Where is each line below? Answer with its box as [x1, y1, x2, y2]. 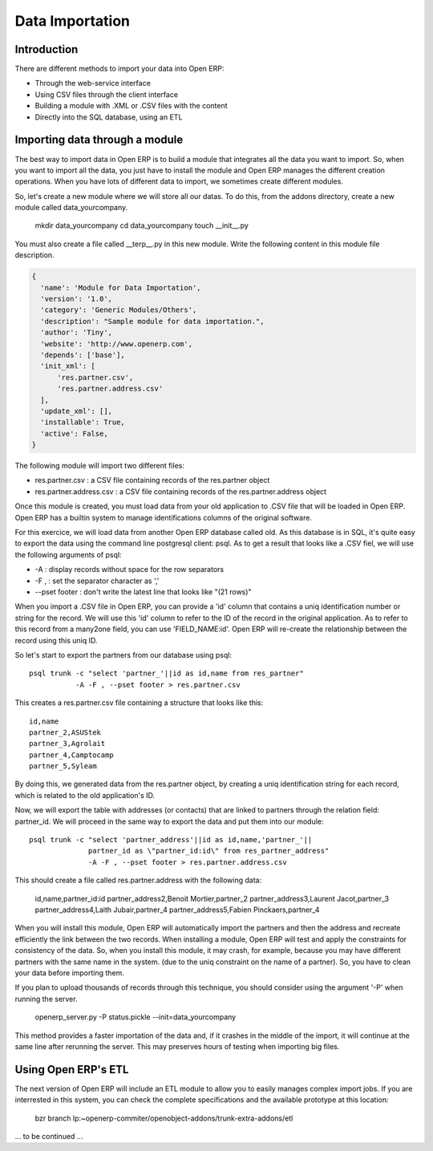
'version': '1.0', [40, 294, 112, 304]
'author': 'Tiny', [40, 328, 112, 337]
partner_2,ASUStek [29, 727, 102, 737]
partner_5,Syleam [29, 762, 97, 771]
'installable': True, [40, 418, 126, 427]
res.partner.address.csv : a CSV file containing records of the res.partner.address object [34, 486, 327, 496]
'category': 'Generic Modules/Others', [40, 306, 197, 314]
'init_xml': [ [40, 362, 96, 371]
